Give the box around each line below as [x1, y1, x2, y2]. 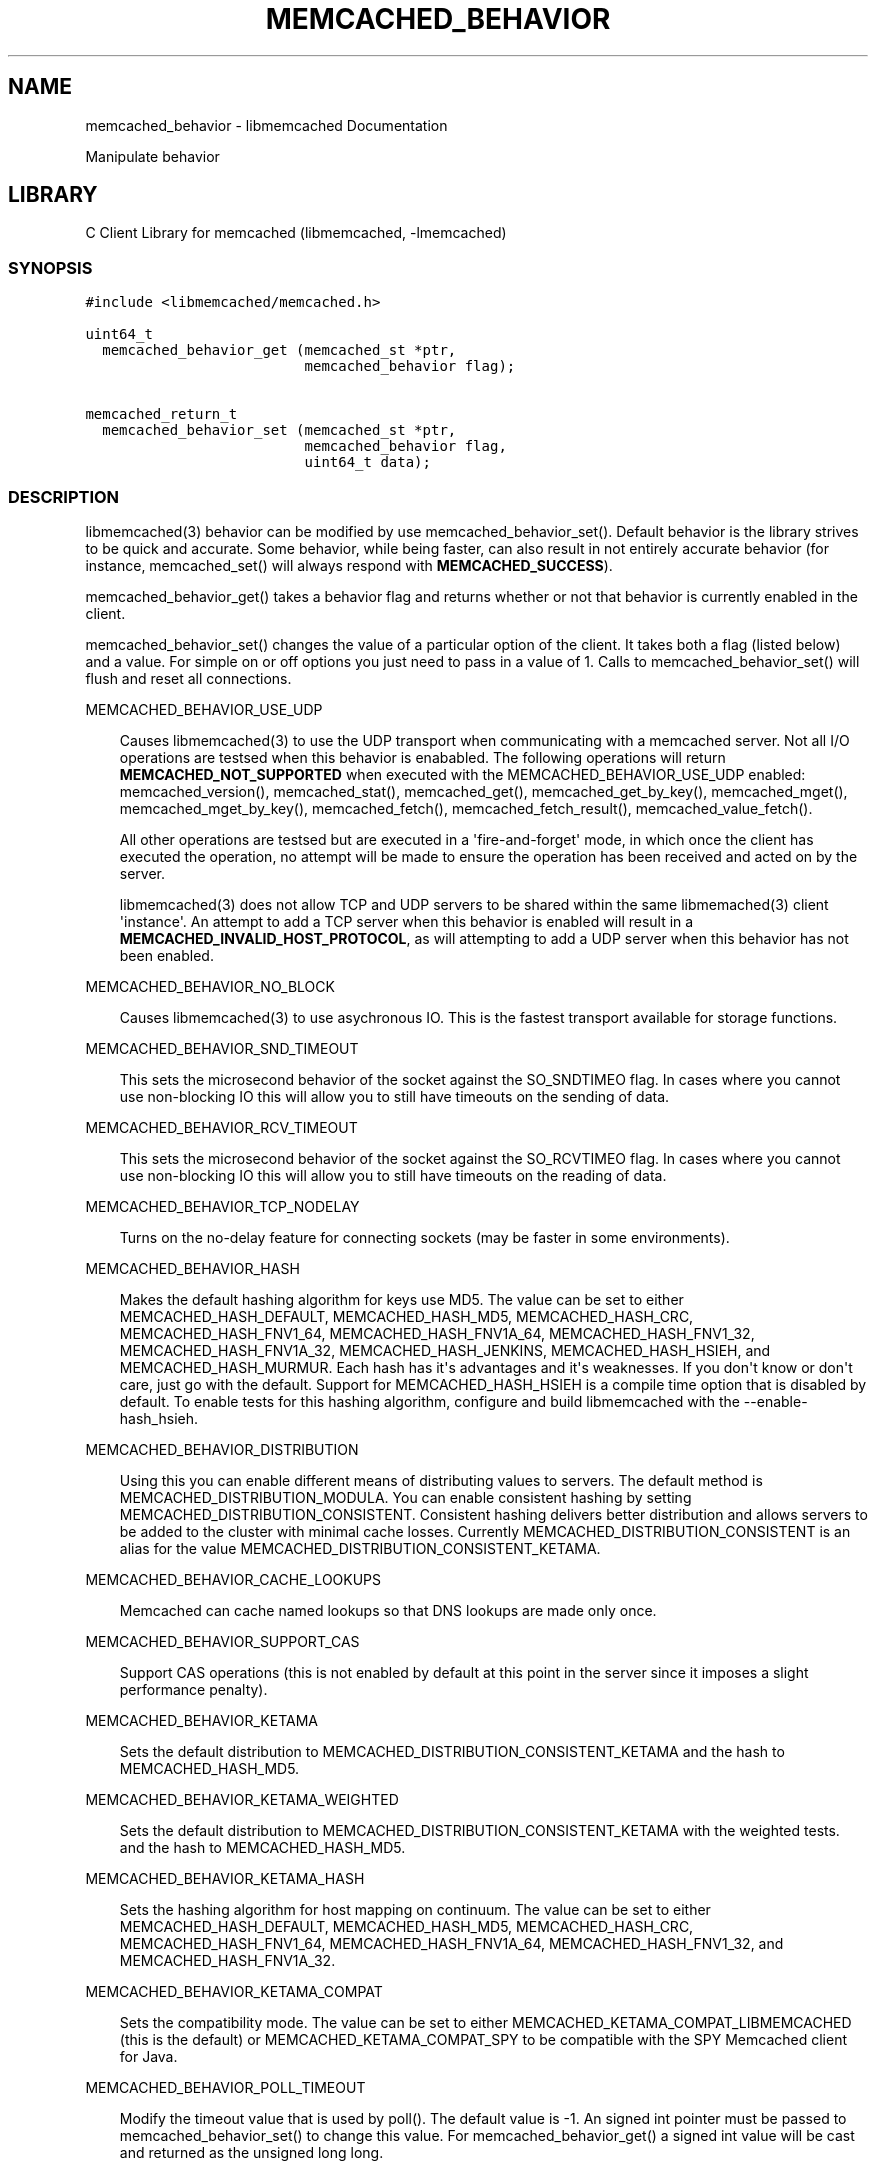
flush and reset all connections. [85, 669, 292, 687]
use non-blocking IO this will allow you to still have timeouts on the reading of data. [119, 1166, 667, 1184]
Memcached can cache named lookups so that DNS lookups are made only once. [119, 1601, 657, 1619]
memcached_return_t [85, 406, 238, 423]
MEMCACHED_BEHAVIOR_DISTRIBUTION [85, 1440, 359, 1458]
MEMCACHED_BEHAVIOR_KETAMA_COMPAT [85, 1982, 383, 2000]
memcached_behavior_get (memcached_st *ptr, [102, 342, 457, 359]
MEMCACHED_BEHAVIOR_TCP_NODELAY [85, 1197, 360, 1215]
